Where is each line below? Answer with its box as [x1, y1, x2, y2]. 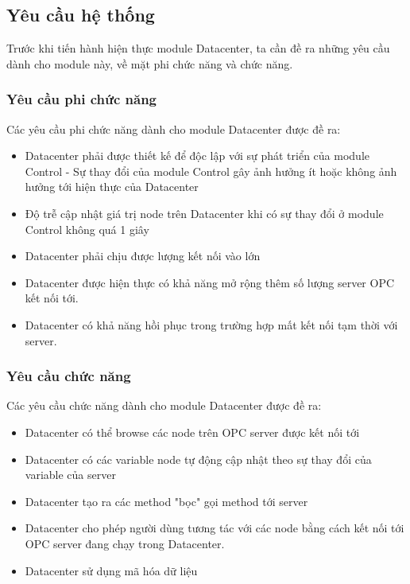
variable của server [25, 466, 116, 483]
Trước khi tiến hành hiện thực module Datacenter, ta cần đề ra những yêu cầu [6, 40, 390, 56]
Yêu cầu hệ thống [6, 2, 155, 27]
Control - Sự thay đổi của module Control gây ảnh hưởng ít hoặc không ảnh [25, 162, 397, 179]
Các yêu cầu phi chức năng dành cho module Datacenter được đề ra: [6, 120, 341, 137]
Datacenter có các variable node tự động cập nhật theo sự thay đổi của [25, 450, 372, 467]
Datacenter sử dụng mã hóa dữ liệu [25, 562, 198, 578]
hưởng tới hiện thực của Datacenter [25, 178, 199, 195]
